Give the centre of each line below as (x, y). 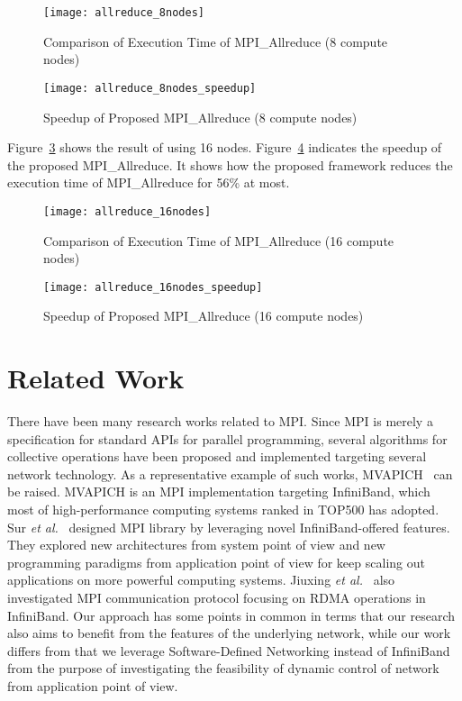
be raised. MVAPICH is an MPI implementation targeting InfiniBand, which (219, 492)
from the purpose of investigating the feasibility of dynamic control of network (223, 668)
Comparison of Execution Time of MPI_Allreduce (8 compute (216, 41)
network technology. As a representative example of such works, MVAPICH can (230, 473)
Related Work (96, 378)
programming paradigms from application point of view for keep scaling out (216, 562)
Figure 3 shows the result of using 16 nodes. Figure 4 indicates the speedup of (225, 147)
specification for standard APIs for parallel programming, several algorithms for (227, 438)
